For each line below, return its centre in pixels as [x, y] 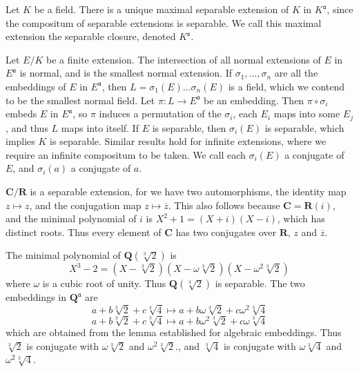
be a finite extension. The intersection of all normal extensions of [183, 59]
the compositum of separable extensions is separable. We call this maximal [164, 22]
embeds [21, 114]
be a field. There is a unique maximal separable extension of [162, 9]
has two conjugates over [226, 232]
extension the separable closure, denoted [91, 36]
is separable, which [304, 127]
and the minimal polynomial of [71, 218]
